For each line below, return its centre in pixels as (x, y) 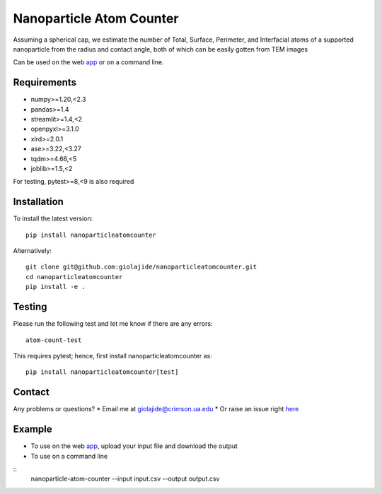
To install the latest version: (53, 218)
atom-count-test (54, 340)
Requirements (45, 82)
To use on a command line (69, 456)
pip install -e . (56, 287)
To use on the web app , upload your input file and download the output (134, 446)
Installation (38, 202)
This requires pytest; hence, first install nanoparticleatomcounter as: (112, 355)
